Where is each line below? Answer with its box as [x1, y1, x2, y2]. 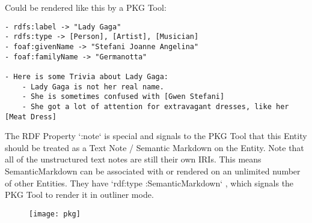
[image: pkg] [29, 209, 81, 218]
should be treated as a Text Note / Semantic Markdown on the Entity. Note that [5, 141, 304, 153]
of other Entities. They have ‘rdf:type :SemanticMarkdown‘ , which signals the [5, 176, 294, 189]
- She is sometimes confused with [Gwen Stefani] [22, 92, 225, 101]
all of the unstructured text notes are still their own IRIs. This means [5, 153, 262, 165]
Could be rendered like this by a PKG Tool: [5, 1, 167, 13]
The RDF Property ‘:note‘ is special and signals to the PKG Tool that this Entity [5, 129, 307, 142]
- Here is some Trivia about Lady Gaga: [5, 72, 169, 81]
